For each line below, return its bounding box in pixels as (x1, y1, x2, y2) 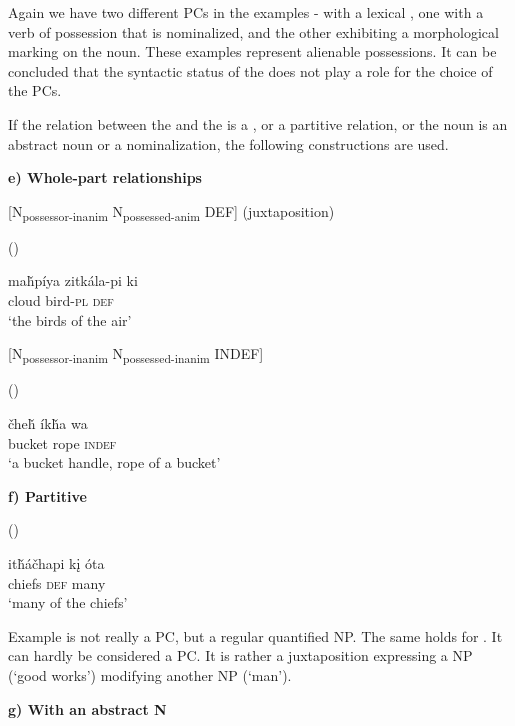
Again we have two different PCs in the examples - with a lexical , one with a (8, 2, 484, 22)
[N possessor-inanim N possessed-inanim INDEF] (8, 343, 264, 367)
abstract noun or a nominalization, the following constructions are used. (8, 133, 449, 154)
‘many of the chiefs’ (8, 592, 128, 613)
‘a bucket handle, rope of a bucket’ (8, 452, 221, 473)
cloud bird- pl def (8, 290, 114, 311)
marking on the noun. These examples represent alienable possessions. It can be (8, 41, 497, 62)
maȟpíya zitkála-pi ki (8, 270, 138, 291)
